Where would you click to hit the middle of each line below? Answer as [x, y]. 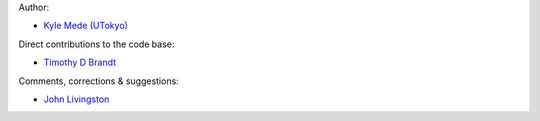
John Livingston [76, 99]
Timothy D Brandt [80, 62]
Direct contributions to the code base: [96, 44]
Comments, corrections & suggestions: [98, 81]
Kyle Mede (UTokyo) [86, 26]
